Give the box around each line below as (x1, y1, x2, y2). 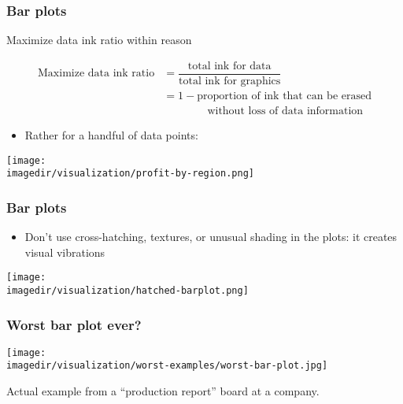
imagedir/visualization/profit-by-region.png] (6, 168, 254, 180)
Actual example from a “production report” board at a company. (6, 383, 320, 399)
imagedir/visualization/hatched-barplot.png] (6, 284, 249, 296)
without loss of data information (207, 105, 364, 117)
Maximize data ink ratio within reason (6, 32, 192, 48)
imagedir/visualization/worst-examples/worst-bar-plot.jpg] (6, 360, 328, 372)
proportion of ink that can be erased (197, 90, 372, 102)
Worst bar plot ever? (6, 314, 142, 334)
